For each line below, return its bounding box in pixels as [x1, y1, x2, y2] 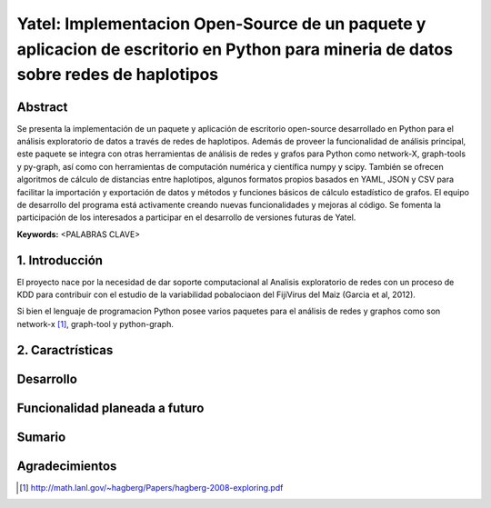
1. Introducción [16, 253, 104, 268]
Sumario [16, 429, 66, 444]
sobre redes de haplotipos [16, 65, 218, 85]
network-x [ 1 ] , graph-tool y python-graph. [16, 318, 175, 329]
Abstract [16, 99, 68, 115]
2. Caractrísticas [16, 342, 114, 358]
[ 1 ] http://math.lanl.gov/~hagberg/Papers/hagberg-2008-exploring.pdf [19, 482, 284, 493]
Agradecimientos [16, 458, 117, 473]
